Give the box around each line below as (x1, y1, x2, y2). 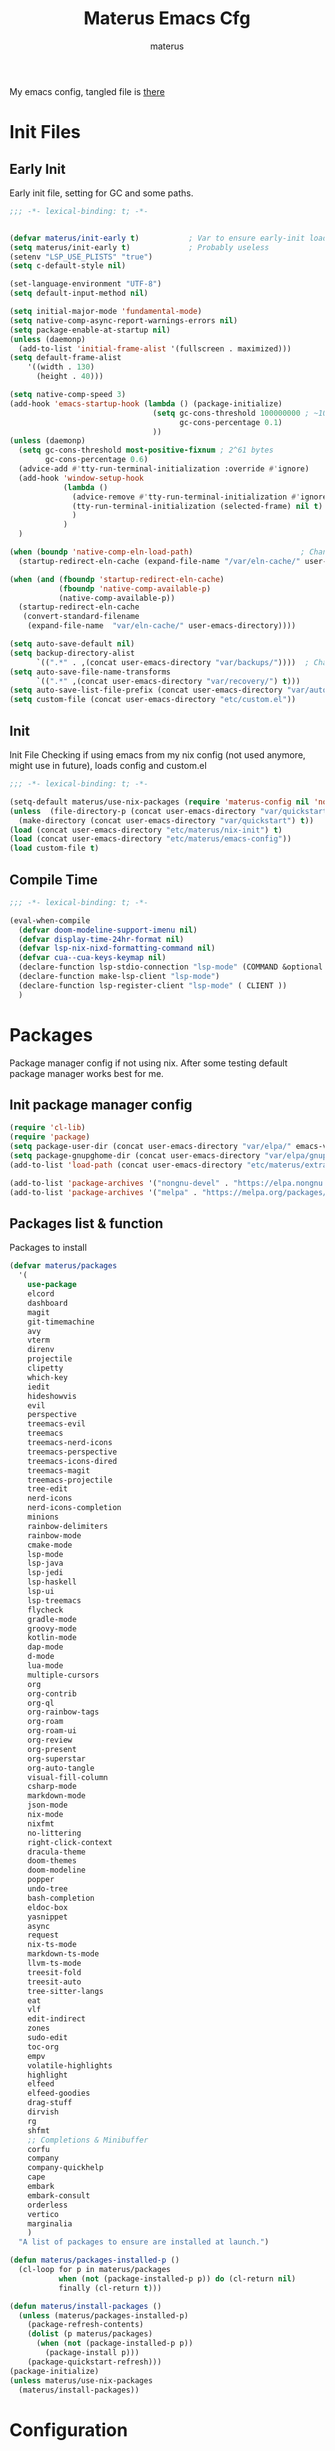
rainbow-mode (27, 1530, 82, 1541)
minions (27, 1512, 59, 1522)
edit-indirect (27, 2014, 86, 2024)
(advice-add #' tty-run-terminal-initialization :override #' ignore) (18, 464, 310, 474)
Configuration (9, 2418, 129, 2441)
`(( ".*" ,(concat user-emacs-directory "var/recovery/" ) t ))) (35, 676, 301, 686)
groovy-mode (27, 1623, 77, 1634)
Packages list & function (9, 1215, 164, 1232)
